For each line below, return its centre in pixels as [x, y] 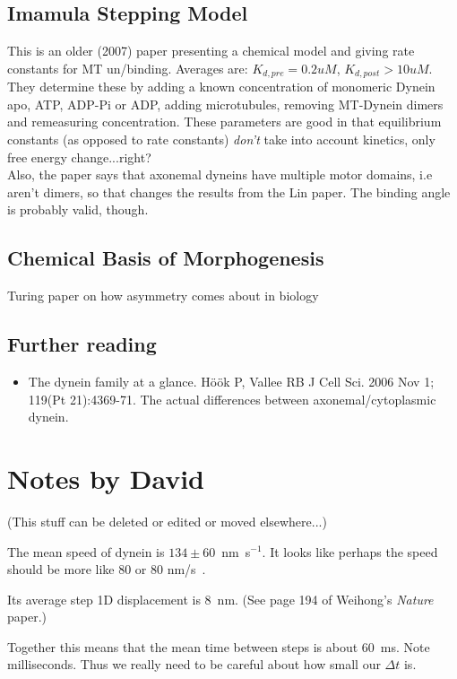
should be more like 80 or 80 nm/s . [107, 569]
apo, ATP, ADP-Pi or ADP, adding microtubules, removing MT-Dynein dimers [225, 104]
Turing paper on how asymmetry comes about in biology [163, 296]
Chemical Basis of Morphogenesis [166, 258]
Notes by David [106, 478]
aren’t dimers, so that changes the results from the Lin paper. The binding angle [229, 192]
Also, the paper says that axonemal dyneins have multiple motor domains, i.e [220, 174]
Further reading [82, 344]
